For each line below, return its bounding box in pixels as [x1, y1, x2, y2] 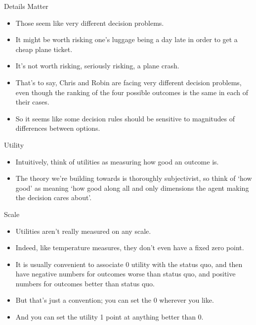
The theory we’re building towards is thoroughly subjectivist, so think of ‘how [15, 173, 252, 183]
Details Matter [4, 1, 48, 11]
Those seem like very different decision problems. [15, 17, 164, 28]
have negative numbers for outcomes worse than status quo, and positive [15, 269, 236, 279]
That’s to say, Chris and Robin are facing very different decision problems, [15, 77, 242, 87]
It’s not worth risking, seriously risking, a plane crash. [15, 60, 179, 71]
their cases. [15, 97, 49, 107]
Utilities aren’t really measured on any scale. [15, 225, 151, 236]
